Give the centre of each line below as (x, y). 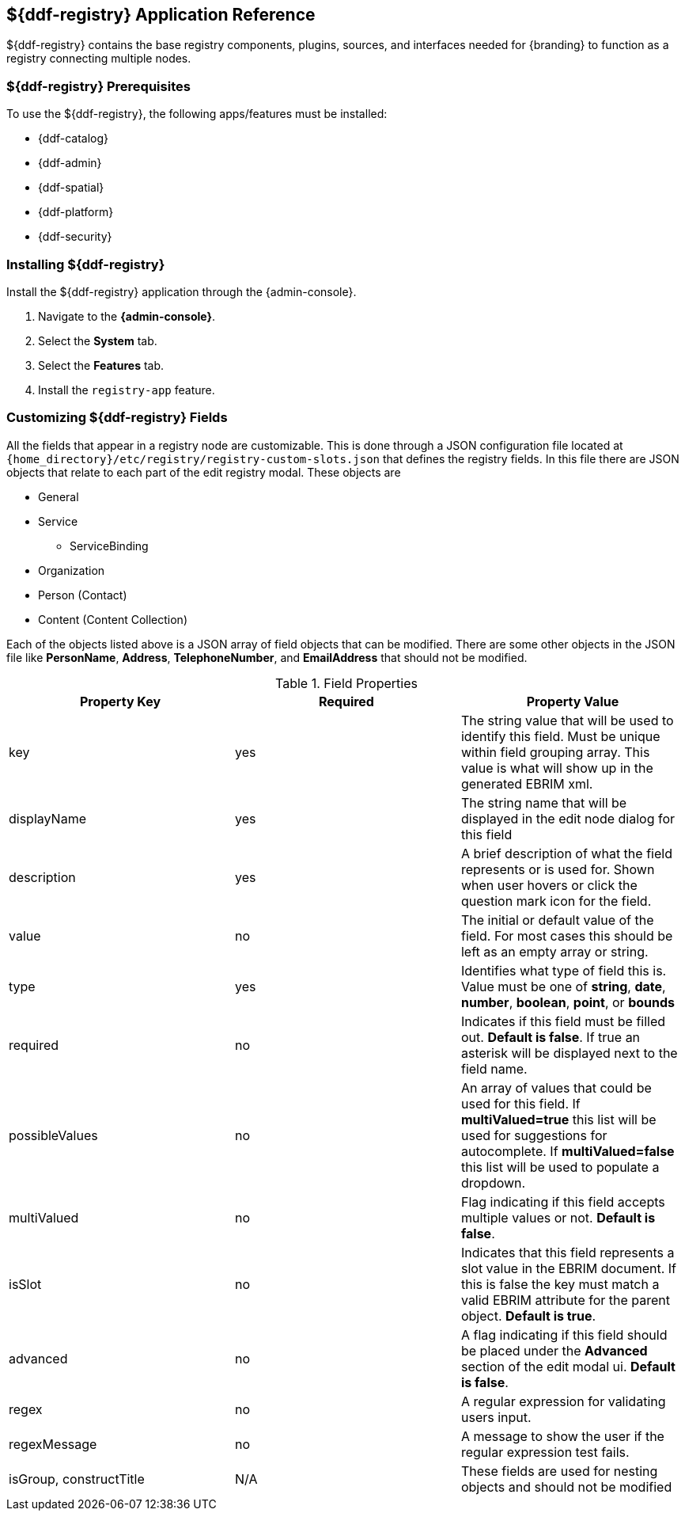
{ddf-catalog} (74, 139)
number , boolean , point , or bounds (568, 1002)
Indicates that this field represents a (568, 1252)
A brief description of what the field (566, 853)
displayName (47, 818)
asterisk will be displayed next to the (569, 1053)
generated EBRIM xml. (527, 783)
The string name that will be (544, 802)
